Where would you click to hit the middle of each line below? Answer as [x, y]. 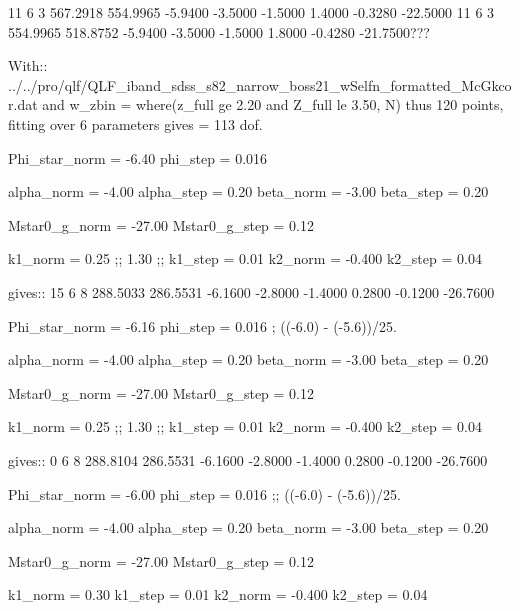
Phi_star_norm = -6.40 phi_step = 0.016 [138, 157]
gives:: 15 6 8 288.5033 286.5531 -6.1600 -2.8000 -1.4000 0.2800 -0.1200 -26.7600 [251, 291]
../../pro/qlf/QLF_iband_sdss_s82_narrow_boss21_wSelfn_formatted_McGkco [260, 84]
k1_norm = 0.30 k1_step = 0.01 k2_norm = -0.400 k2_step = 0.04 [218, 594]
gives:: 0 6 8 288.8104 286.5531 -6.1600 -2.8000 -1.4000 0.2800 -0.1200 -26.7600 [248, 459]
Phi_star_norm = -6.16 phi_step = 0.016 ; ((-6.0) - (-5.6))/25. [202, 325]
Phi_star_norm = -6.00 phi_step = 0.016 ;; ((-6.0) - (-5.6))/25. [204, 493]
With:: [28, 65]
